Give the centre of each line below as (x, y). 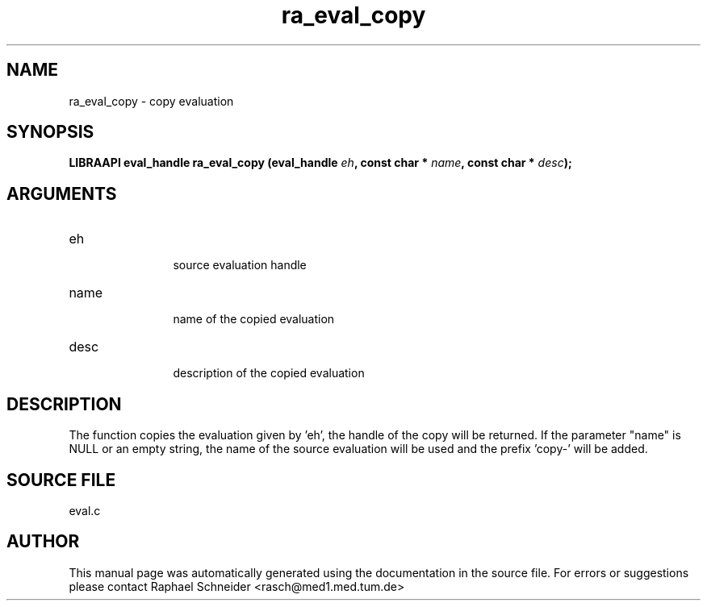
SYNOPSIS (50, 132)
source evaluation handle (240, 265)
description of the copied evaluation (269, 373)
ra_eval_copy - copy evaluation (151, 101)
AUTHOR (43, 542)
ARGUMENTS (62, 193)
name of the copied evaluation (254, 319)
